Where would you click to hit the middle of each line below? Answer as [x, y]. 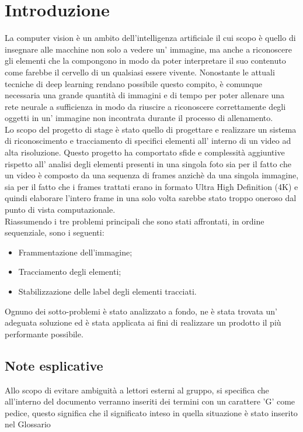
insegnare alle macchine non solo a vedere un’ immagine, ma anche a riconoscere [148, 49]
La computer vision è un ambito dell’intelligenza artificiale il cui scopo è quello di [150, 38]
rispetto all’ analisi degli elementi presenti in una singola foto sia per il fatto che [148, 163]
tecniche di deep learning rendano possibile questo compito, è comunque [133, 83]
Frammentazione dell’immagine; [75, 252]
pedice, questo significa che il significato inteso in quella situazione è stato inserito [151, 412]
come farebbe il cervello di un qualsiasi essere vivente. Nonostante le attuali [140, 72]
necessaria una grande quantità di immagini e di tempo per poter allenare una [145, 95]
